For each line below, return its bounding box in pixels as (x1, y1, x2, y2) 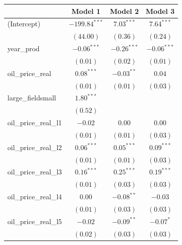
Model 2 (110, 5, 139, 16)
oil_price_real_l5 (7, 216, 62, 226)
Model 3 (146, 5, 175, 16)
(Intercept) (7, 18, 41, 29)
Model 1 (71, 5, 100, 16)
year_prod (7, 43, 40, 54)
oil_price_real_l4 (7, 191, 62, 202)
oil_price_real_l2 (7, 142, 62, 152)
